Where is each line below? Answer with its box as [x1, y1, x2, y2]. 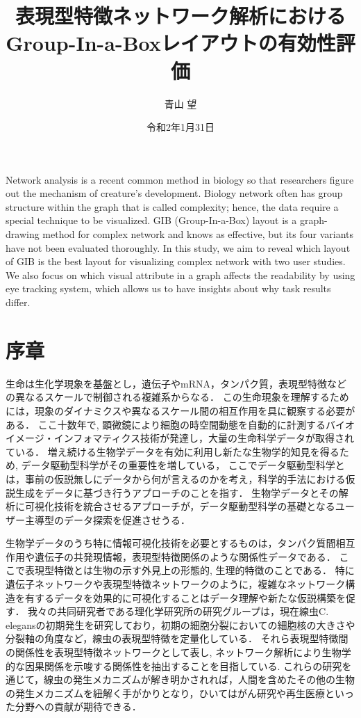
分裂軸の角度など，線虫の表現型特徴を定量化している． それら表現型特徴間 [6, 631, 349, 646]
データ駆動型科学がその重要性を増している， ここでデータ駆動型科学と [21, 458, 345, 472]
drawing [6, 227, 40, 241]
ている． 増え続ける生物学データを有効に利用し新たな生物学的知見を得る [6, 444, 339, 458]
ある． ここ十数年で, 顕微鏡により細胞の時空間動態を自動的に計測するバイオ [6, 417, 355, 431]
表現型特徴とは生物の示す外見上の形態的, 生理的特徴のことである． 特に [24, 563, 355, 577]
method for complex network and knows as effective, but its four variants [42, 227, 353, 241]
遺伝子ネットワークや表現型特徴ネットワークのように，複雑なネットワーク [6, 577, 346, 591]
